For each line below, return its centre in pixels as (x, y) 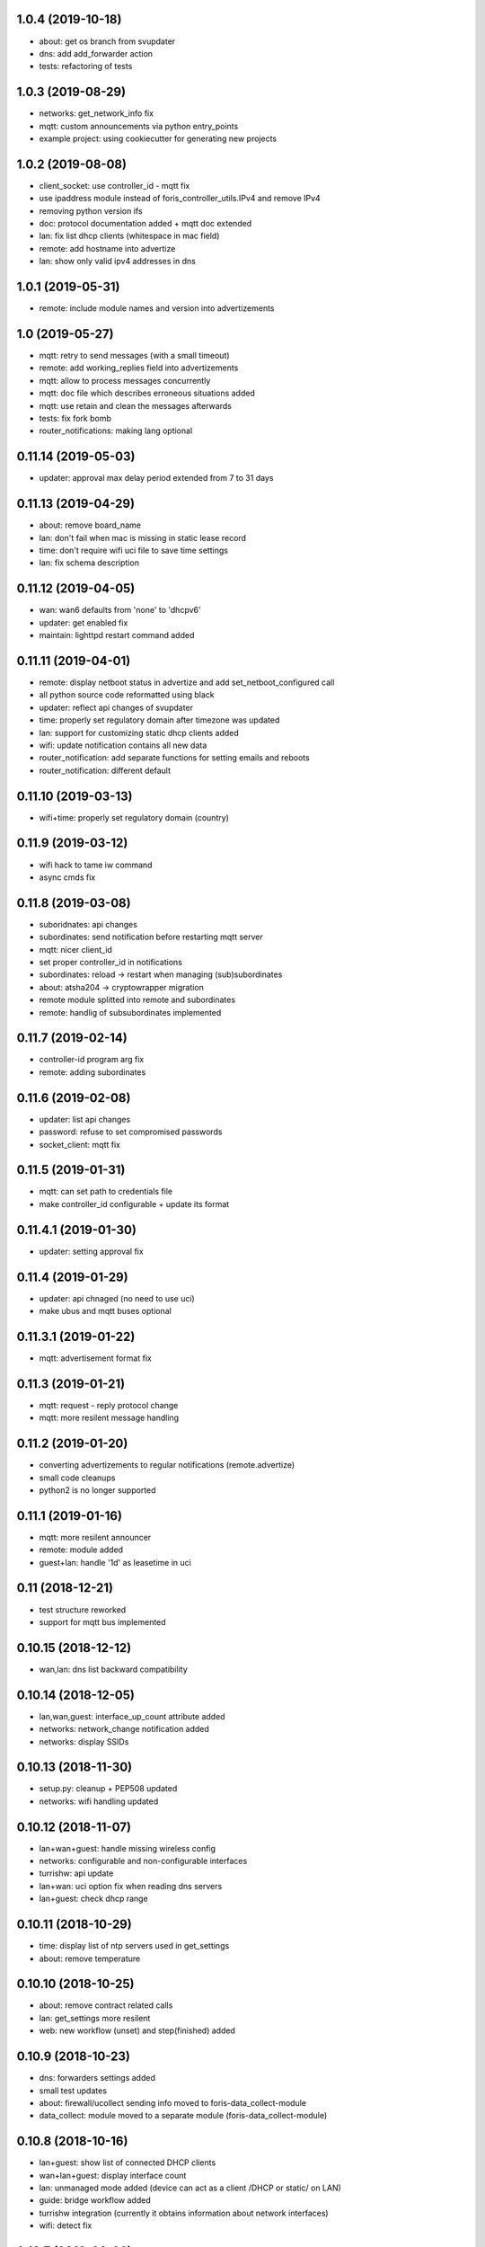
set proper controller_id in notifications (111, 962)
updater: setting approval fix (91, 1251)
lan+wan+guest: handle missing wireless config (127, 1848)
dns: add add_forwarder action (96, 53)
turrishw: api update (76, 1873)
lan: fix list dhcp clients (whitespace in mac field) (129, 236)
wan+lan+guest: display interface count (113, 2175)
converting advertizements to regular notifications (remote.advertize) (167, 1465)
